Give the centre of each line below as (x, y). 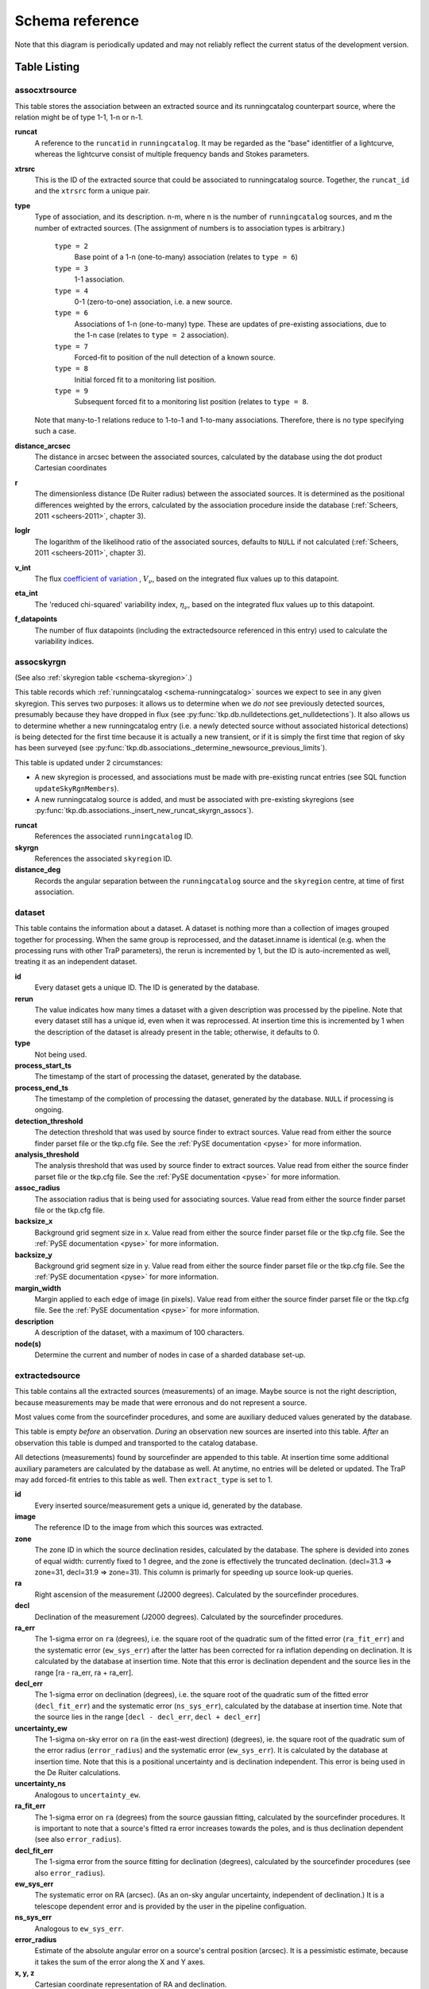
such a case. (56, 431)
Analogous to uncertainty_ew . (88, 1795)
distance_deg (38, 870)
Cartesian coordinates (71, 468)
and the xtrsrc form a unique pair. (93, 191)
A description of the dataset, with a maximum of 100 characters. (139, 1333)
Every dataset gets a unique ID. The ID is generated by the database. (147, 987)
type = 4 (71, 291)
